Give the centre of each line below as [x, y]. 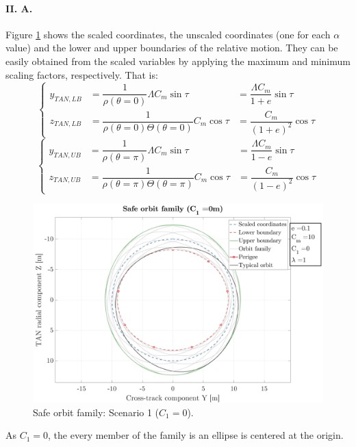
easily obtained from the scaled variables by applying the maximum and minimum [178, 61]
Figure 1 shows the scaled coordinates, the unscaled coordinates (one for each [168, 34]
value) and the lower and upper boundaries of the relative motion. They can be [172, 48]
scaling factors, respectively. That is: [82, 74]
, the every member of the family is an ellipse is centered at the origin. [196, 435]
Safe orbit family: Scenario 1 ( [96, 412]
